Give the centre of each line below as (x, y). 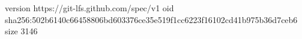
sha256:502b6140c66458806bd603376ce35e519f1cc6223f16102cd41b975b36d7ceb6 (151, 19)
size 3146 (21, 31)
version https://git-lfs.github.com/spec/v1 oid (89, 8)
